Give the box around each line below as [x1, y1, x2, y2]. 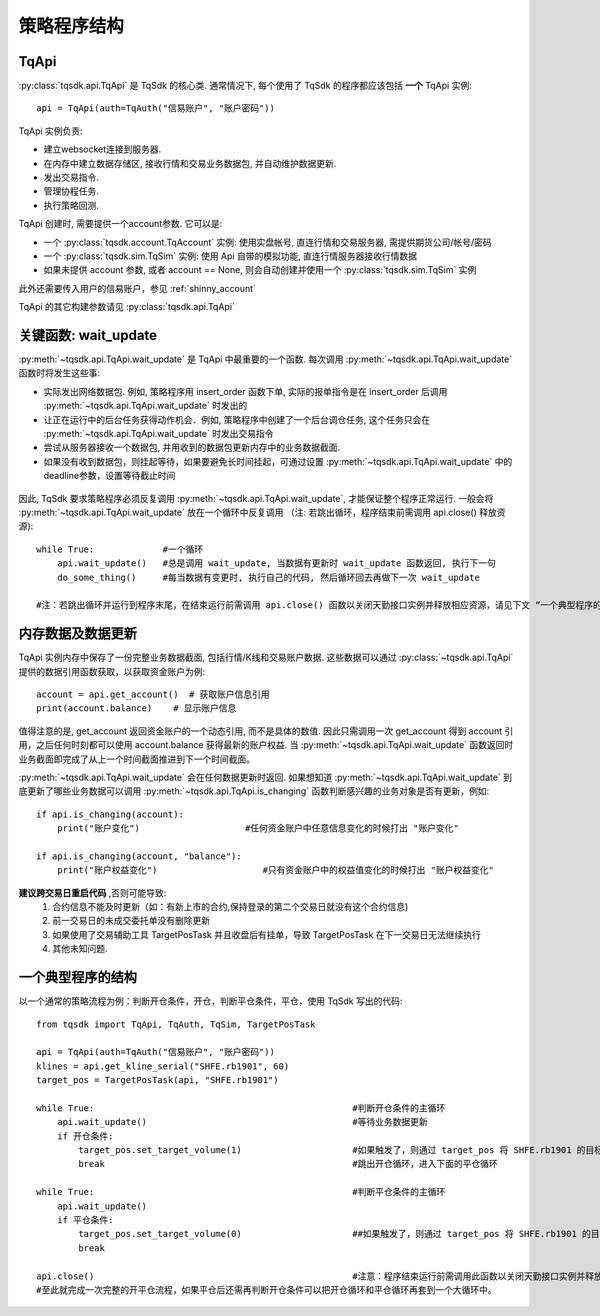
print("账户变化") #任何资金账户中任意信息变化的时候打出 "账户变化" [56, 823, 459, 834]
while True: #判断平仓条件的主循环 [36, 1186, 446, 1198]
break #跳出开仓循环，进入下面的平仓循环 [78, 1158, 499, 1170]
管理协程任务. [43, 185, 100, 197]
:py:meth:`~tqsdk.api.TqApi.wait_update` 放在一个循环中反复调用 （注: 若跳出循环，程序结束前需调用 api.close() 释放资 [18, 506, 506, 518]
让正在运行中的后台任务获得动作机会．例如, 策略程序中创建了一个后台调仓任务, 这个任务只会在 [43, 413, 430, 425]
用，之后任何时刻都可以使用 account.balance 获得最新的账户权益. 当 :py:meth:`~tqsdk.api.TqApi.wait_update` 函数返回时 [18, 739, 514, 751]
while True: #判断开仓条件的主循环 [36, 1102, 446, 1114]
